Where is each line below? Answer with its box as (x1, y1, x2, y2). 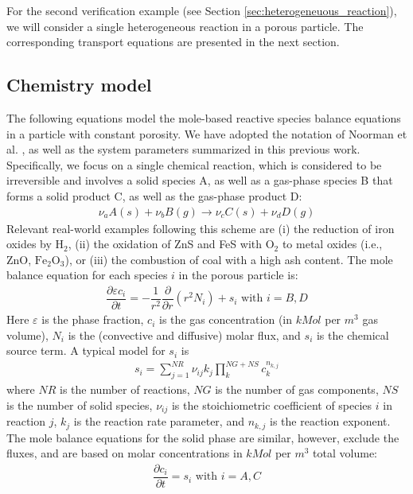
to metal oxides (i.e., (282, 235, 383, 252)
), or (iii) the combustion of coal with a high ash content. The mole (64, 251, 393, 267)
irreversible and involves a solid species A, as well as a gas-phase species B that (6, 172, 393, 189)
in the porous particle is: (178, 266, 298, 283)
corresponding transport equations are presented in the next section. (6, 33, 340, 50)
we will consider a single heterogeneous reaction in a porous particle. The (6, 18, 364, 34)
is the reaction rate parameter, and (73, 413, 244, 430)
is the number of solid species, (6, 396, 153, 413)
